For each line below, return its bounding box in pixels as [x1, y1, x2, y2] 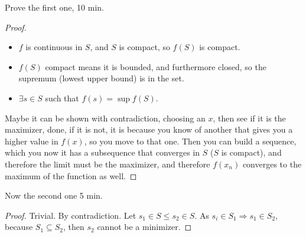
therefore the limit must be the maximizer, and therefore [5, 157, 210, 170]
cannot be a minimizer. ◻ [97, 220, 192, 233]
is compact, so [119, 41, 170, 53]
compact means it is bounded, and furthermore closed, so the [45, 60, 266, 73]
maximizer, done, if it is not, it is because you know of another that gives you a [5, 123, 293, 136]
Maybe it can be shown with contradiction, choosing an [5, 111, 206, 124]
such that [45, 91, 79, 104]
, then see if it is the [213, 111, 286, 124]
